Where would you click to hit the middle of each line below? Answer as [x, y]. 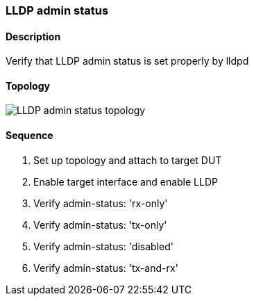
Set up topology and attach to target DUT [128, 160]
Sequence [29, 136]
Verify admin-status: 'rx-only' [101, 203]
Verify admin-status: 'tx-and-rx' [106, 268]
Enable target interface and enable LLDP [126, 181]
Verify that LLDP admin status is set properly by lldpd [127, 61]
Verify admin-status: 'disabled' [103, 246]
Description [33, 36]
